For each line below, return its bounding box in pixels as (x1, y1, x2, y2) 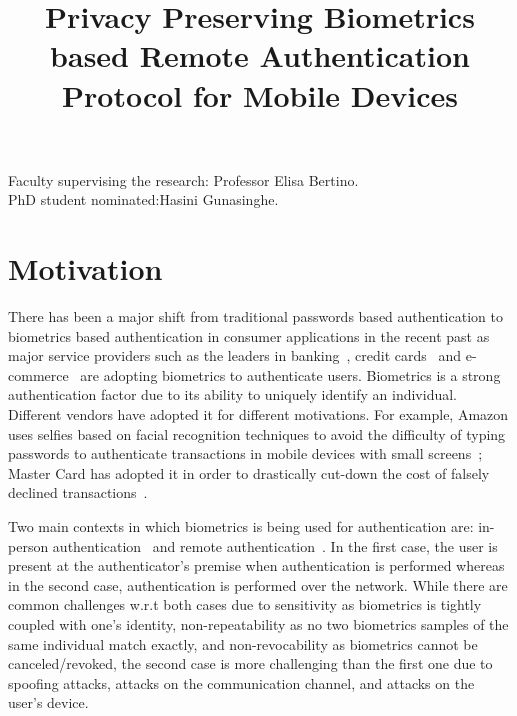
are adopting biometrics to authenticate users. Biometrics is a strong (80, 364, 501, 385)
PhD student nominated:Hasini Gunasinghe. (8, 189, 279, 210)
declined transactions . (8, 482, 148, 503)
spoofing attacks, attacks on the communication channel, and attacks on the (8, 672, 475, 693)
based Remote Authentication (50, 35, 470, 76)
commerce (8, 364, 69, 385)
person (8, 535, 49, 556)
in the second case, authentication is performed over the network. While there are (8, 574, 508, 595)
